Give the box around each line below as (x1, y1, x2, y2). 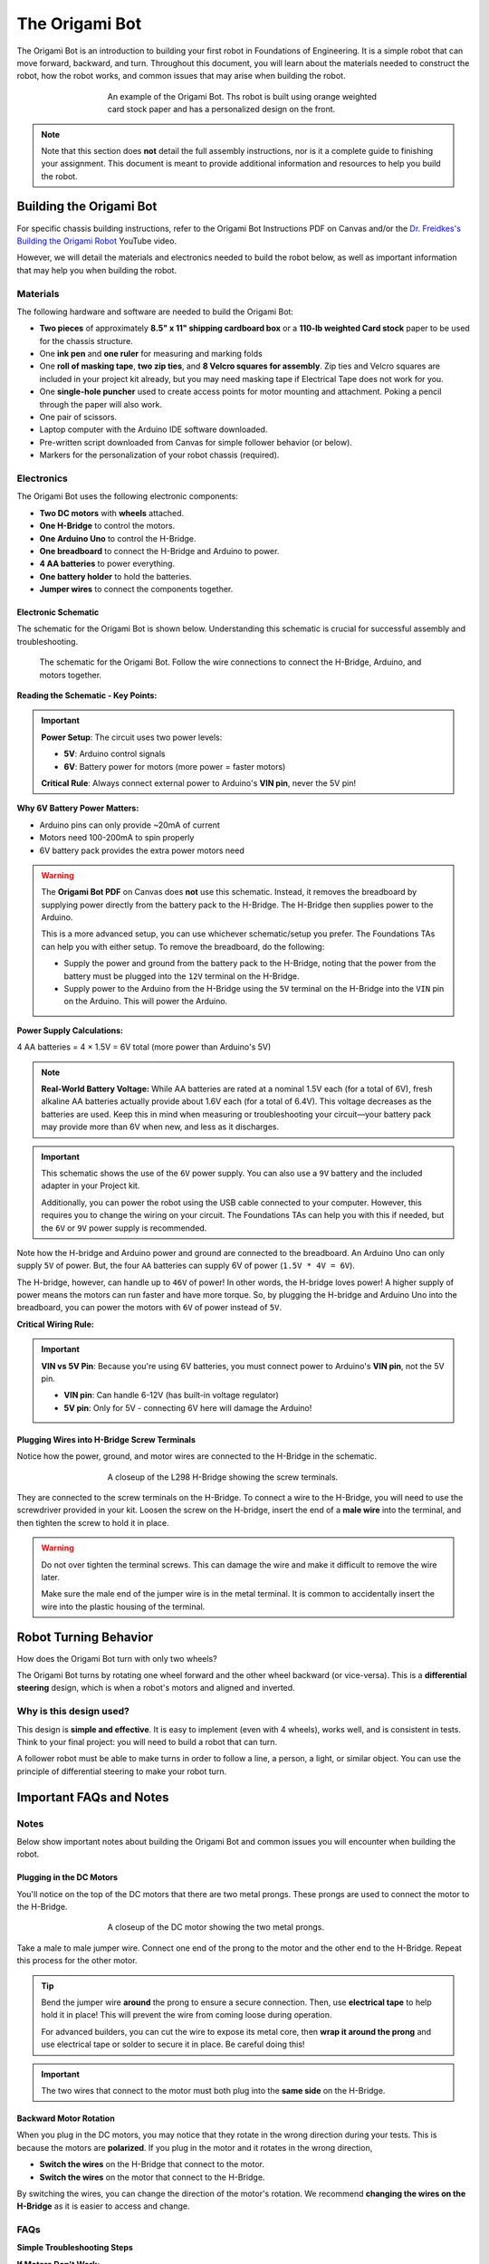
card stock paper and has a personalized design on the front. (107, 104, 336, 115)
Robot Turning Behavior (16, 1629, 154, 1645)
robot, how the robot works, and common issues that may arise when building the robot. (16, 71, 346, 82)
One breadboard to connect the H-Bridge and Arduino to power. (39, 545, 280, 556)
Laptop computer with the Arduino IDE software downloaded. (39, 424, 268, 435)
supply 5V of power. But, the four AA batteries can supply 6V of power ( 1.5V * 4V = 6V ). (16, 1260, 355, 1271)
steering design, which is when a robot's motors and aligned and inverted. (16, 1683, 295, 1693)
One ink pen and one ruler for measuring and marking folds (39, 349, 263, 360)
